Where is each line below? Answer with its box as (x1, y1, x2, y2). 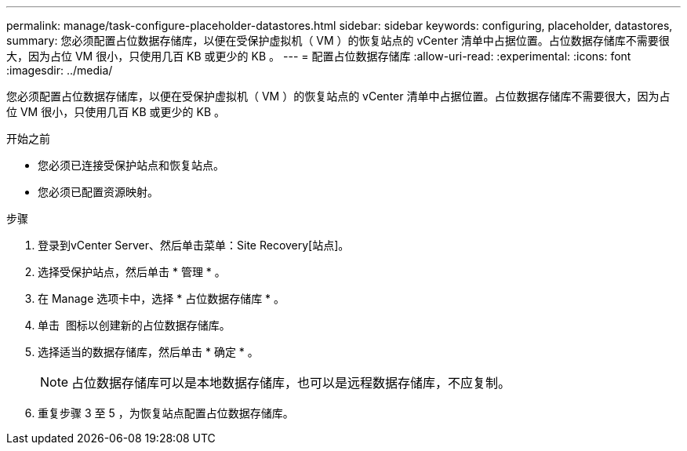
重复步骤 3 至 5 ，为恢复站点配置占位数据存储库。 (38, 406, 294, 420)
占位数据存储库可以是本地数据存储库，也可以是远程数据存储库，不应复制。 (71, 375, 511, 391)
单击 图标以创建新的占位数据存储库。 (38, 318, 231, 332)
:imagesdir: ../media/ (6, 64, 113, 77)
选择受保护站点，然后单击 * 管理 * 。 (38, 265, 226, 278)
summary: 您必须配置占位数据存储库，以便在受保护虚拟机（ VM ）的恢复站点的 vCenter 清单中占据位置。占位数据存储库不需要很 (6, 34, 670, 47)
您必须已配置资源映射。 (38, 185, 158, 198)
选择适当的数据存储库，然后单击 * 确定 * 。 (38, 345, 259, 358)
